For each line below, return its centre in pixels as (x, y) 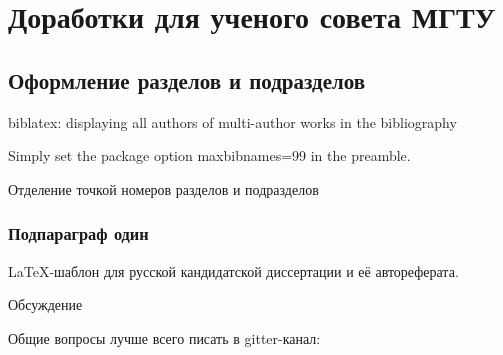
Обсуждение (45, 304)
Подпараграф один (78, 233)
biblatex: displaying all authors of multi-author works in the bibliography (232, 121)
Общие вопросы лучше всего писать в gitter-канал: (164, 337)
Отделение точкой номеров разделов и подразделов (163, 188)
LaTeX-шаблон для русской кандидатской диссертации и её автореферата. (233, 270)
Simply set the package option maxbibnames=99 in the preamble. (209, 155)
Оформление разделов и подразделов (187, 79)
